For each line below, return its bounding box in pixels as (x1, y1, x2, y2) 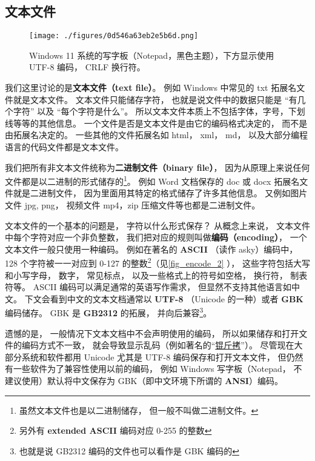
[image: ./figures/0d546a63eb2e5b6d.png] (29, 32, 199, 41)
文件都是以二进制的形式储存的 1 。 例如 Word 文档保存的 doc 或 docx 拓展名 (5, 173, 300, 187)
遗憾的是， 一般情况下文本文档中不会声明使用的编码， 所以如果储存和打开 (5, 327, 299, 339)
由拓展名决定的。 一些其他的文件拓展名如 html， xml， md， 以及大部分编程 (5, 128, 308, 141)
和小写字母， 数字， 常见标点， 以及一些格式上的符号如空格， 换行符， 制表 (5, 268, 308, 281)
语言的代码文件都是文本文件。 (5, 141, 124, 153)
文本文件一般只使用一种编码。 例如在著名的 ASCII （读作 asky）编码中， (5, 242, 298, 255)
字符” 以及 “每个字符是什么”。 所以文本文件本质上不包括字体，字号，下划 (13, 105, 305, 118)
